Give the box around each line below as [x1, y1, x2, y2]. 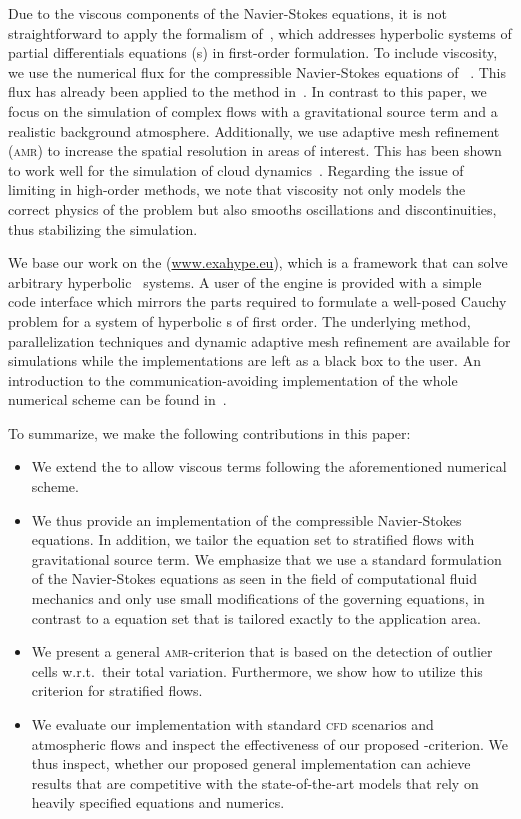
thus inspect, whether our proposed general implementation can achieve [31, 753, 471, 774]
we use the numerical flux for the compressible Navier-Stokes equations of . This [8, 61, 506, 82]
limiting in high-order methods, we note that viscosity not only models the [8, 179, 466, 200]
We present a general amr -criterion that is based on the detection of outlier [31, 641, 493, 662]
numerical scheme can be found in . [8, 389, 227, 410]
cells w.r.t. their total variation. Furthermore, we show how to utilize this [31, 660, 483, 681]
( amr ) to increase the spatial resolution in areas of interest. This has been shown [8, 140, 502, 161]
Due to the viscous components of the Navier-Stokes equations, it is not [8, 3, 447, 23]
